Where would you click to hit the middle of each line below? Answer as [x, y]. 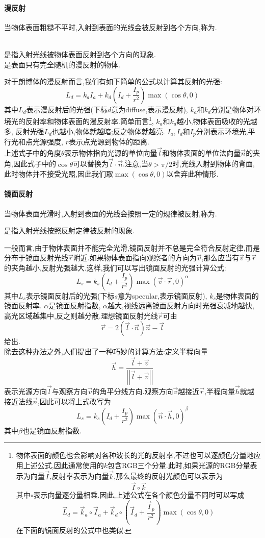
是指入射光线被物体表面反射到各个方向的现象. [80, 54]
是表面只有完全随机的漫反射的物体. [62, 64]
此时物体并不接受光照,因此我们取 [59, 174]
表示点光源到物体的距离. [109, 142]
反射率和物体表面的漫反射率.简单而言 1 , [89, 120]
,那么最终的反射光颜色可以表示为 [168, 476]
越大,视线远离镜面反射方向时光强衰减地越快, [181, 305]
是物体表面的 [237, 295]
